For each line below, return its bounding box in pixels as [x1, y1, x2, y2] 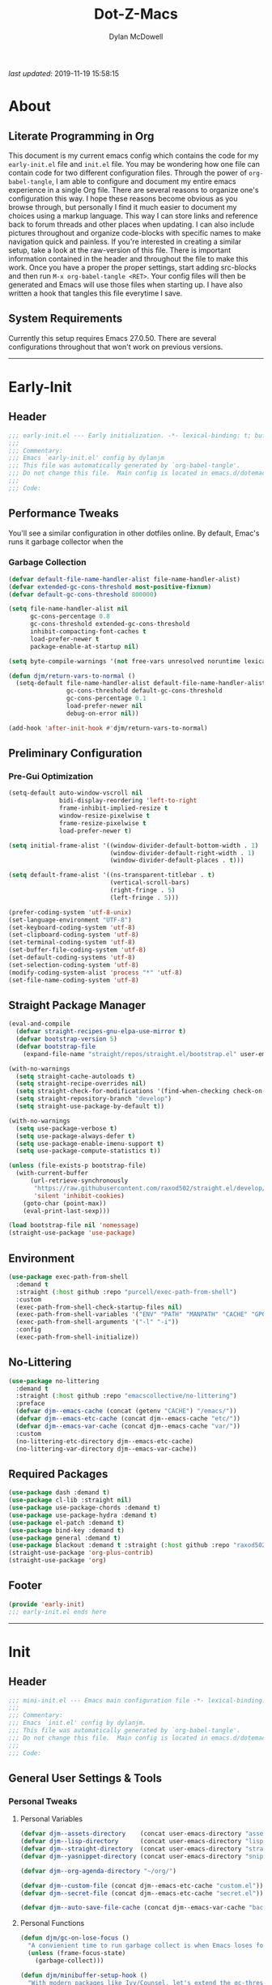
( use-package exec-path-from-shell [8, 1273, 129, 1281]
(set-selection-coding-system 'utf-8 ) [8, 961, 139, 969]
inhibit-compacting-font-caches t [29, 628, 147, 636]
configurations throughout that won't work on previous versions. [8, 342, 223, 351]
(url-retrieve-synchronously [29, 1177, 129, 1185]
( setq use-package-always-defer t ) [15, 1131, 136, 1140]
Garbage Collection [8, 556, 87, 568]
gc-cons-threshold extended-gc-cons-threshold [29, 620, 190, 628]
